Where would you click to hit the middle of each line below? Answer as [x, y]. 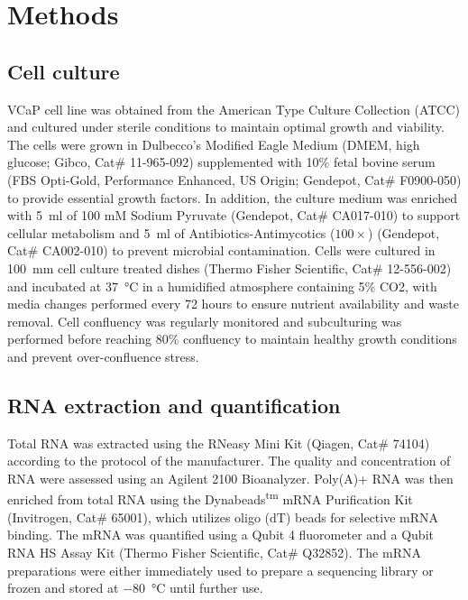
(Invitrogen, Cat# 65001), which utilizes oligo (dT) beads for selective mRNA [223, 517]
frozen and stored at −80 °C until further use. [135, 588]
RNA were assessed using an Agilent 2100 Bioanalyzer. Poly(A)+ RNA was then [230, 478]
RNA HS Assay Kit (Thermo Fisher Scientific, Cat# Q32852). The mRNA [214, 552]
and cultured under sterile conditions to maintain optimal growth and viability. [226, 127]
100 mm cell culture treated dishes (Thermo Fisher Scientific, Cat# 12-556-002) [229, 268]
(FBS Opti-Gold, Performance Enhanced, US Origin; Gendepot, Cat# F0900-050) [234, 179]
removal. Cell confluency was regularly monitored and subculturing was [205, 321]
